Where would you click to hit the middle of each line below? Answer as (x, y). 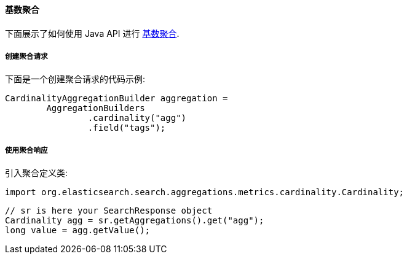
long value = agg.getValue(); (78, 230)
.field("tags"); (127, 128)
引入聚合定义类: (37, 173)
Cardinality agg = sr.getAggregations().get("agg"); (135, 221)
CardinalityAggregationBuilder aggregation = (117, 99)
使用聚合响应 (26, 150)
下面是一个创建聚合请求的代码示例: (75, 79)
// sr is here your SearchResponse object (109, 211)
